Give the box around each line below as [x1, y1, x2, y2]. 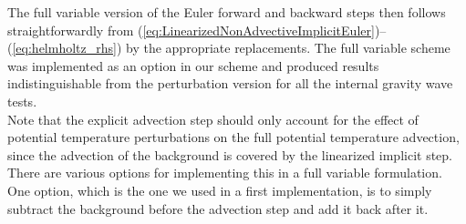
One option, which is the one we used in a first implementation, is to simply [7, 180, 432, 199]
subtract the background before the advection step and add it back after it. [7, 199, 429, 218]
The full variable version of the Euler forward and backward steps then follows [7, 3, 446, 21]
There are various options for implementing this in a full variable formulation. [7, 163, 442, 182]
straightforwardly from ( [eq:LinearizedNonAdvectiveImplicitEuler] [7, 20, 375, 39]
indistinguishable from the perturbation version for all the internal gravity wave [7, 74, 453, 93]
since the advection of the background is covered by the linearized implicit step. [7, 145, 452, 164]
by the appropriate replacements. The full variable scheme [126, 38, 450, 57]
